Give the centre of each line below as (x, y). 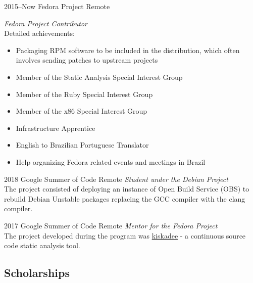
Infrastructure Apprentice (56, 128)
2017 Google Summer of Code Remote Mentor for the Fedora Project (111, 225)
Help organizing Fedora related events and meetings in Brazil (111, 161)
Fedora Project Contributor (46, 23)
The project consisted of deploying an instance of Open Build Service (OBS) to (127, 189)
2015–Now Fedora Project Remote (57, 6)
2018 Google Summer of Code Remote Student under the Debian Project (116, 179)
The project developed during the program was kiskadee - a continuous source (125, 235)
